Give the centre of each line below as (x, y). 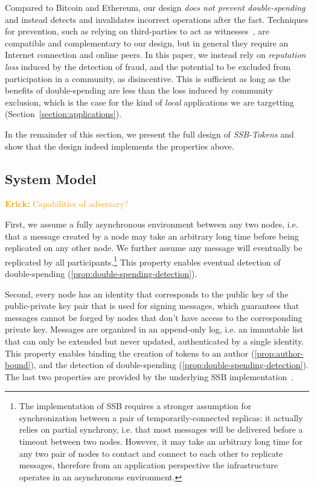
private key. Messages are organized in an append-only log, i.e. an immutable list (154, 329)
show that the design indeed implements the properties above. (120, 146)
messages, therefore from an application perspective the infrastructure (148, 465)
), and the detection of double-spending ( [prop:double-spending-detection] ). (169, 365)
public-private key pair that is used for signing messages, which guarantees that (152, 306)
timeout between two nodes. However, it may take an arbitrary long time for (161, 441)
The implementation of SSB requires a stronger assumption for (135, 406)
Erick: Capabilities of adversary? (67, 204)
